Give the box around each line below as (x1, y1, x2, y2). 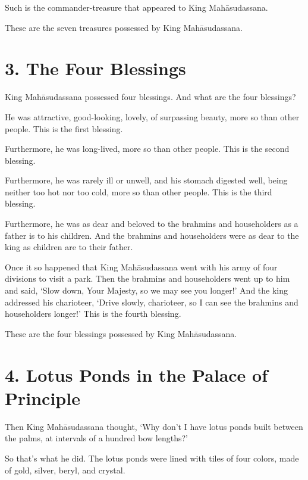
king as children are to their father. (5, 241, 133, 253)
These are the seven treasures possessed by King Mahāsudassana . (5, 21, 243, 33)
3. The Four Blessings (5, 56, 186, 80)
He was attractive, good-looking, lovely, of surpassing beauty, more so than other (5, 110, 300, 123)
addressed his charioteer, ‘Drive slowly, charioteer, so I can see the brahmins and (5, 295, 298, 308)
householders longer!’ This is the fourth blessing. (5, 307, 181, 320)
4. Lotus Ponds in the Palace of (5, 362, 268, 387)
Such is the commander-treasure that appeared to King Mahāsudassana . (5, 1, 268, 13)
